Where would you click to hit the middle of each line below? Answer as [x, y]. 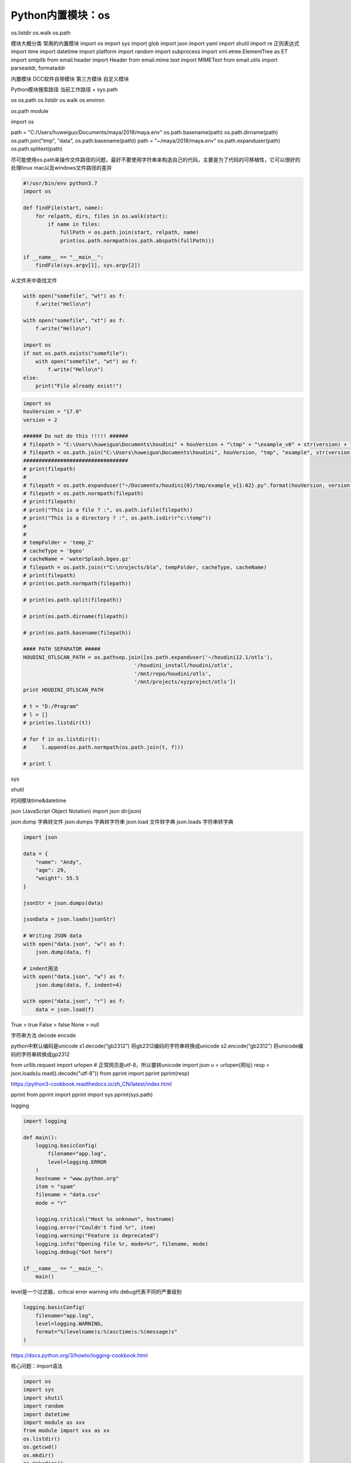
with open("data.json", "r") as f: [74, 1001]
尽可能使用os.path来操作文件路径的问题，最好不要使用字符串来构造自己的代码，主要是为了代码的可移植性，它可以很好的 [156, 159]
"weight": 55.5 [57, 878]
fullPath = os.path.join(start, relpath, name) [130, 232]
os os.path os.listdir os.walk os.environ [58, 100]
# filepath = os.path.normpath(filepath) [83, 494]
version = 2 [40, 420]
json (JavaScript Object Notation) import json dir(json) [76, 811]
